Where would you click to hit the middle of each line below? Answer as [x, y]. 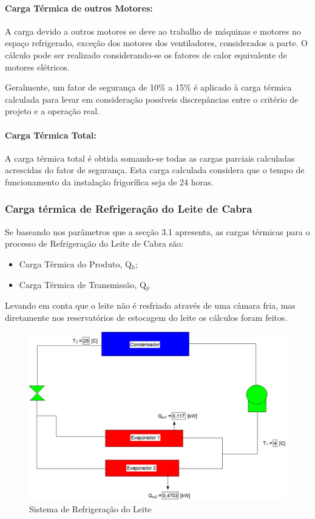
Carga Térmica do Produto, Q [75, 263]
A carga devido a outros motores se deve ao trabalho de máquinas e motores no [153, 31]
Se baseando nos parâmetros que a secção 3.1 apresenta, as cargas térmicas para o [157, 231]
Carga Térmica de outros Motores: [79, 8]
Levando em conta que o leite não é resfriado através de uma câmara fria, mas [150, 305]
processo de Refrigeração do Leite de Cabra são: [94, 243]
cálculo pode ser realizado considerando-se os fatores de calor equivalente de [146, 54]
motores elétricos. [37, 67]
